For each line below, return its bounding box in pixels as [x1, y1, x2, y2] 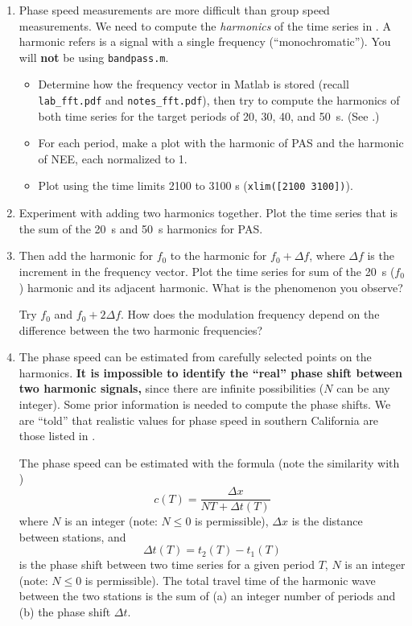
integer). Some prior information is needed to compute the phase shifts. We [19, 396, 391, 413]
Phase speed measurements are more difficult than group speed [19, 2, 330, 18]
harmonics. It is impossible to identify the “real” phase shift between [19, 364, 402, 381]
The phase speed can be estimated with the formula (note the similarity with [19, 454, 400, 471]
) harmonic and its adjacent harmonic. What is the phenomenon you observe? [19, 278, 403, 295]
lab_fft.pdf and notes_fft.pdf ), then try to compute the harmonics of [38, 92, 400, 109]
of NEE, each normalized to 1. [38, 150, 187, 167]
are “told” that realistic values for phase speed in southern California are [19, 411, 379, 428]
